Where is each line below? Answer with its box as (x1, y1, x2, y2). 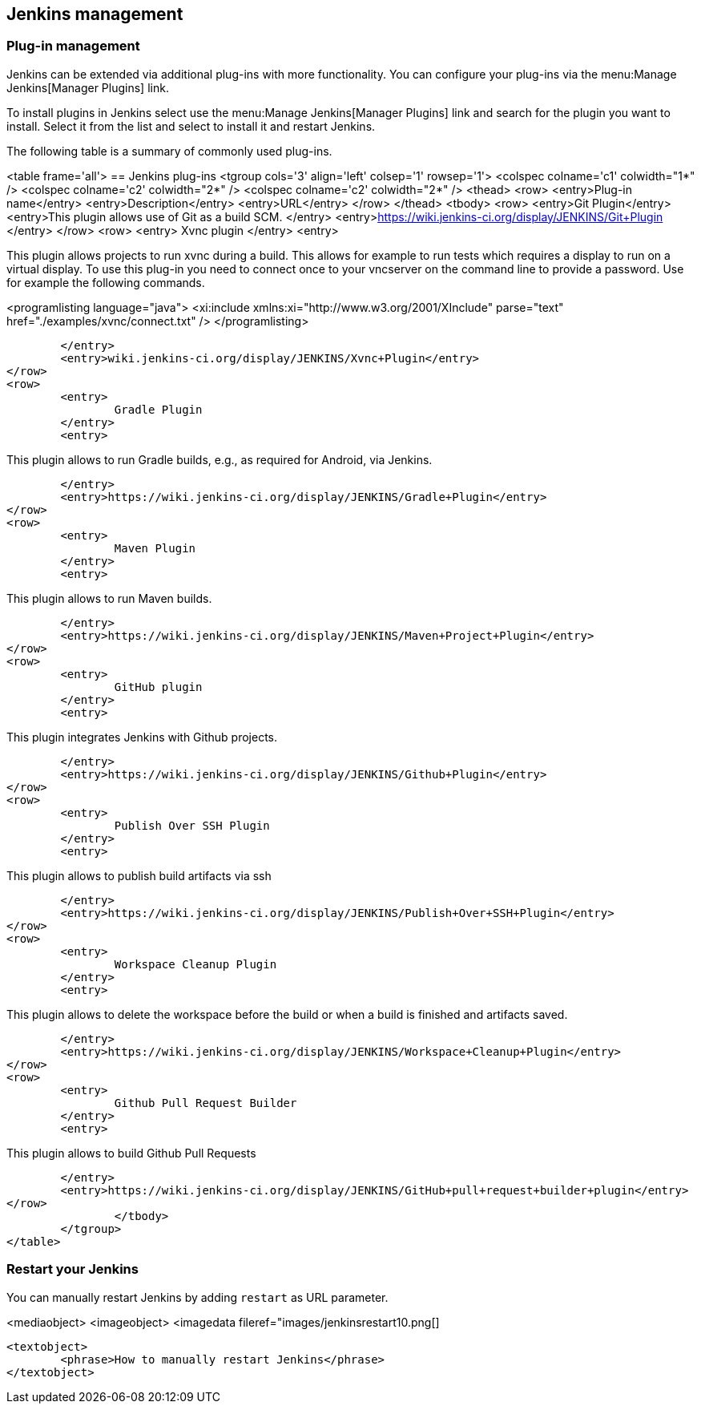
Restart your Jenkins (6, 1261, 139, 1278)
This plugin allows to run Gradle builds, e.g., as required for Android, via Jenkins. (6, 452, 433, 467)
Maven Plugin (114, 541, 196, 555)
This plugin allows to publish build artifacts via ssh (6, 868, 272, 883)
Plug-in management (6, 38, 140, 55)
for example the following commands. (6, 275, 205, 289)
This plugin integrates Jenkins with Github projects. (6, 729, 278, 744)
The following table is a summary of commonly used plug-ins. (6, 143, 332, 158)
